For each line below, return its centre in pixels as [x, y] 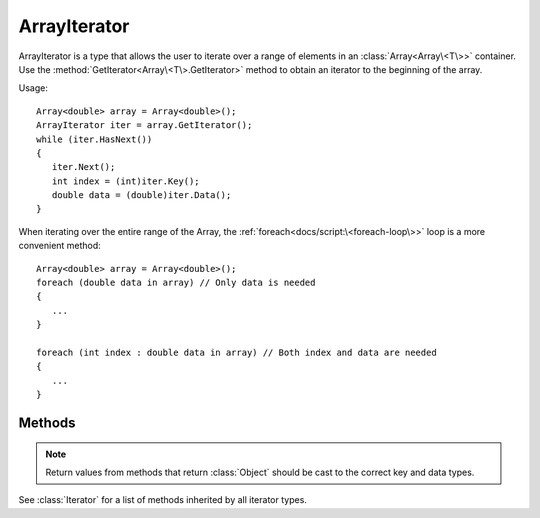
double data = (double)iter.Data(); [141, 195]
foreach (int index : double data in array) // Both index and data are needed [236, 352]
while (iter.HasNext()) [94, 139]
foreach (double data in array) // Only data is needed [176, 283]
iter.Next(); [83, 167]
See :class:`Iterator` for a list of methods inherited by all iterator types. [162, 500]
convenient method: [60, 246]
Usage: [33, 88]
